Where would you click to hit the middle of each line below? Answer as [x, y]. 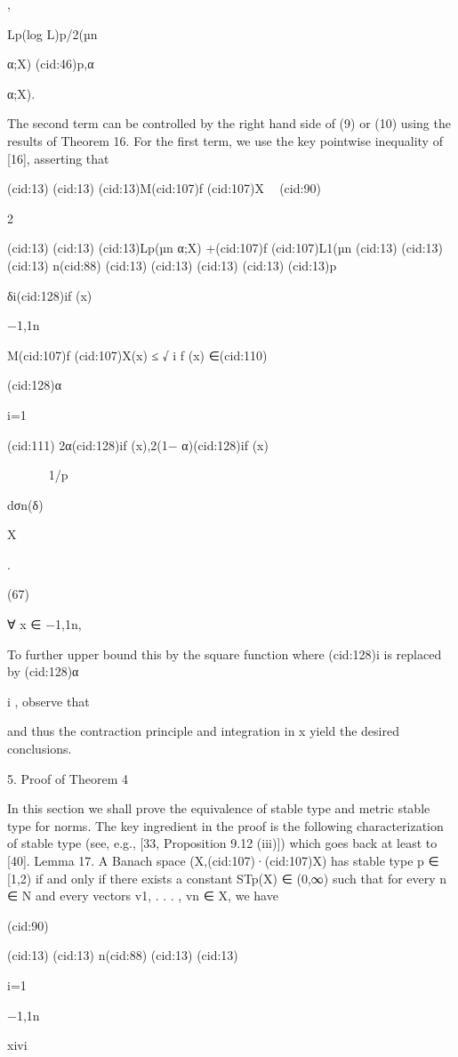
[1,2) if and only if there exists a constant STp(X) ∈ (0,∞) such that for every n [227, 878]
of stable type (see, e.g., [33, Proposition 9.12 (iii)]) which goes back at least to [222, 843]
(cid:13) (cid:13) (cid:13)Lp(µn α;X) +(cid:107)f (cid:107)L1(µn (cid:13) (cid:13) [225, 248]
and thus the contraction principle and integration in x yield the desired [203, 731]
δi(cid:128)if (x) [50, 295]
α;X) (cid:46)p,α [51, 64]
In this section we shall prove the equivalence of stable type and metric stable [219, 808]
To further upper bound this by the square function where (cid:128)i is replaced [225, 654]
